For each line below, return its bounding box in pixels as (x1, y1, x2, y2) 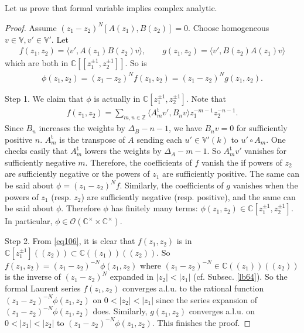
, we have (168, 122, 202, 134)
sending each (136, 133, 182, 145)
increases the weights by (39, 122, 125, 134)
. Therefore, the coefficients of (85, 156, 192, 168)
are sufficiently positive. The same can (162, 167, 300, 180)
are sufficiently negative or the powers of (5, 167, 150, 180)
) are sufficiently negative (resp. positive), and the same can (81, 190, 296, 202)
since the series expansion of (156, 293, 258, 305)
